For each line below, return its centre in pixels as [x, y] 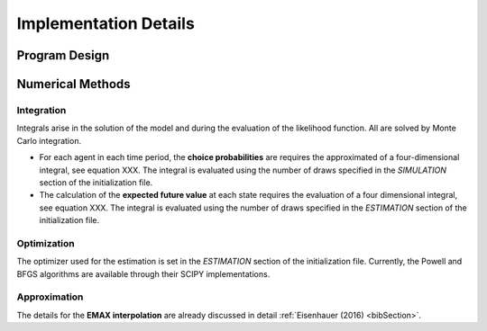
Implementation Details [106, 23]
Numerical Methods [74, 84]
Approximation [50, 297]
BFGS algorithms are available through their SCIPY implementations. [143, 273]
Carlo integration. [49, 140]
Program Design [63, 55]
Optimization [46, 243]
